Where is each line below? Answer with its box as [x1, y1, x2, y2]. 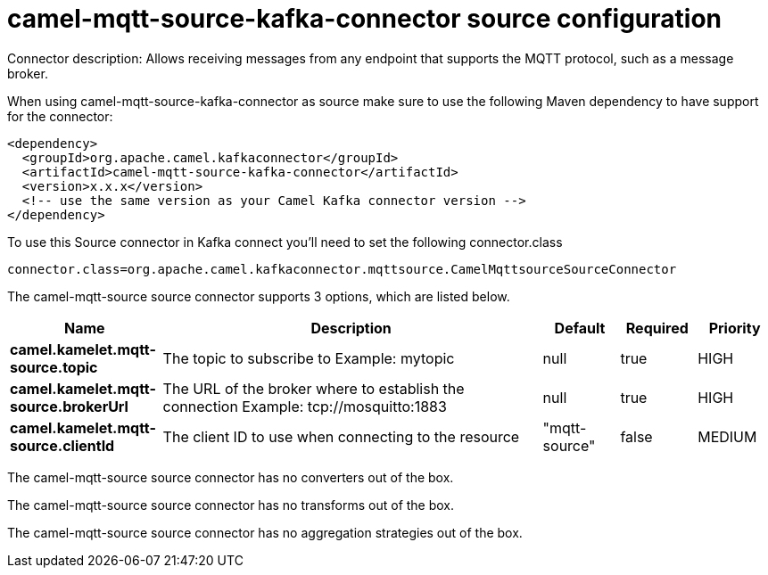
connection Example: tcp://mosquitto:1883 [162, 397, 447, 415]
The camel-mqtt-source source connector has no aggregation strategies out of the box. [7, 524, 523, 540]
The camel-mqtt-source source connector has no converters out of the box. [7, 469, 454, 485]
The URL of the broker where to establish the [162, 379, 465, 398]
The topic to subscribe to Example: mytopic [162, 349, 455, 367]
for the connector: [7, 108, 113, 124]
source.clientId [10, 436, 115, 455]
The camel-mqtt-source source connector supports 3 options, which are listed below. [7, 288, 510, 304]
